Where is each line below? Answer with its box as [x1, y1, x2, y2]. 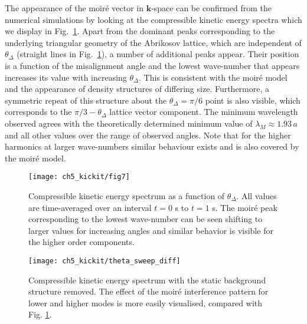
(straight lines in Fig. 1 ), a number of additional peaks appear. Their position [17, 48, 299, 60]
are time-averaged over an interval [28, 201, 152, 213]
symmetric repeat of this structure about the [5, 94, 167, 106]
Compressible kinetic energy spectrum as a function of [28, 189, 225, 201]
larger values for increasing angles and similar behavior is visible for [28, 224, 273, 236]
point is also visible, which [205, 94, 301, 106]
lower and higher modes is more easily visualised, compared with [28, 296, 263, 309]
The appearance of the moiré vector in [5, 2, 143, 14]
